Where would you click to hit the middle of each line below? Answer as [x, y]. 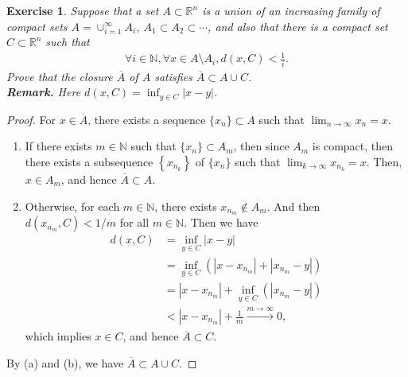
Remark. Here [44, 92]
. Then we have [221, 222]
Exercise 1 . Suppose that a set [83, 10]
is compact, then [353, 146]
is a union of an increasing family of [291, 10]
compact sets [37, 26]
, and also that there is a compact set [298, 26]
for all [134, 222]
